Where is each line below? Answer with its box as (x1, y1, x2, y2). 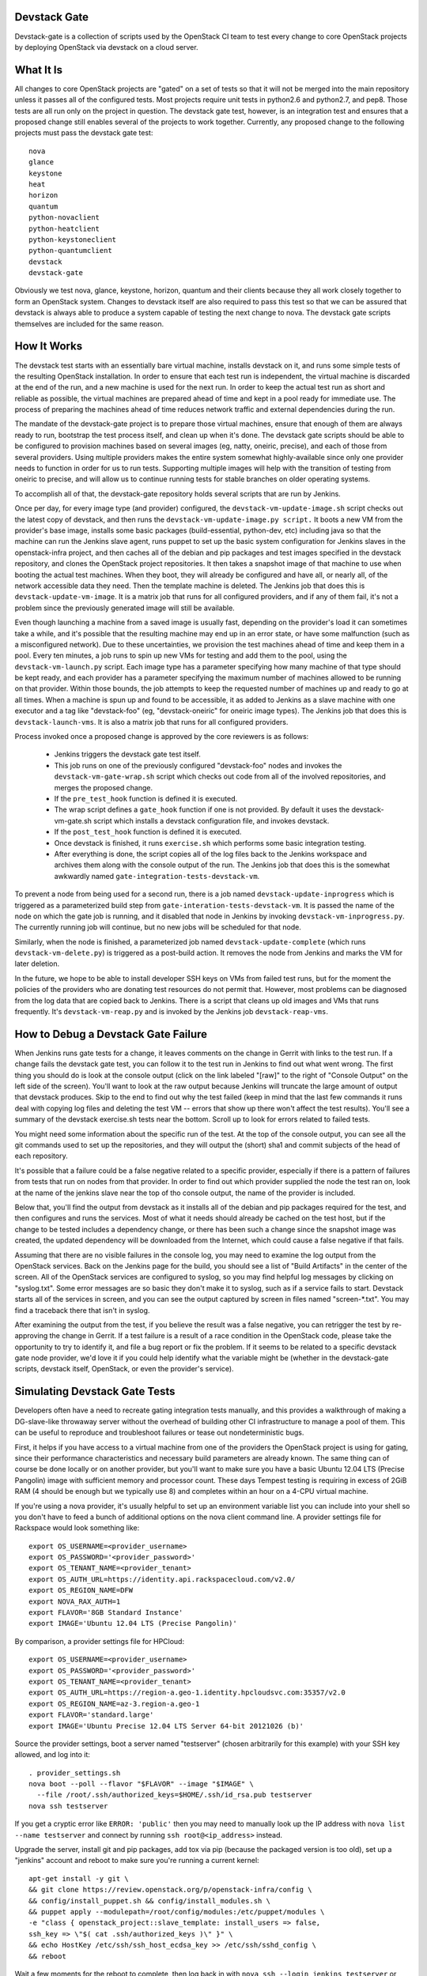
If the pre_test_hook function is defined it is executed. (54, 794, 238, 803)
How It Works (14, 340, 83, 353)
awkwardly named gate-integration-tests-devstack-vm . (54, 871, 260, 881)
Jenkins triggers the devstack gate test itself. (54, 749, 201, 759)
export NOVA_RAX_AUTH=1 (28, 1597, 121, 1606)
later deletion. (14, 959, 60, 968)
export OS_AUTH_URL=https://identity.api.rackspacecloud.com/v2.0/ (28, 1574, 296, 1584)
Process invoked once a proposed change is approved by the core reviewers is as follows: (14, 732, 309, 741)
